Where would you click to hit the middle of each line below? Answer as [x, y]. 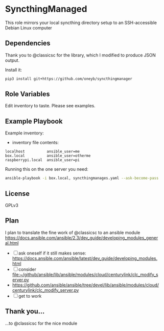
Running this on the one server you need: [47, 169]
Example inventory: [24, 133]
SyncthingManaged [46, 9]
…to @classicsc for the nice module [41, 323]
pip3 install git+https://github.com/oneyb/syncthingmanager [69, 79]
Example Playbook [34, 121]
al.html [12, 243]
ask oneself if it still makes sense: [52, 253]
